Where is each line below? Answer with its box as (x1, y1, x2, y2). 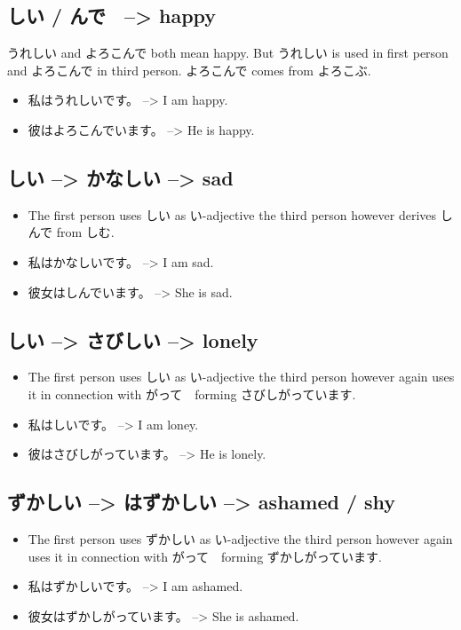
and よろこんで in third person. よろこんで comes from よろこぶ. (7, 60, 371, 79)
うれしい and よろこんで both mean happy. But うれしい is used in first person (7, 43, 449, 62)
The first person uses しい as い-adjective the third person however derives (28, 205, 437, 224)
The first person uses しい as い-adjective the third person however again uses (28, 367, 455, 386)
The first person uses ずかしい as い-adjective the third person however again (28, 529, 453, 547)
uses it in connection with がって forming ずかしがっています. (28, 547, 382, 565)
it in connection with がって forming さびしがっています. (28, 384, 356, 403)
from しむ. (56, 223, 115, 241)
